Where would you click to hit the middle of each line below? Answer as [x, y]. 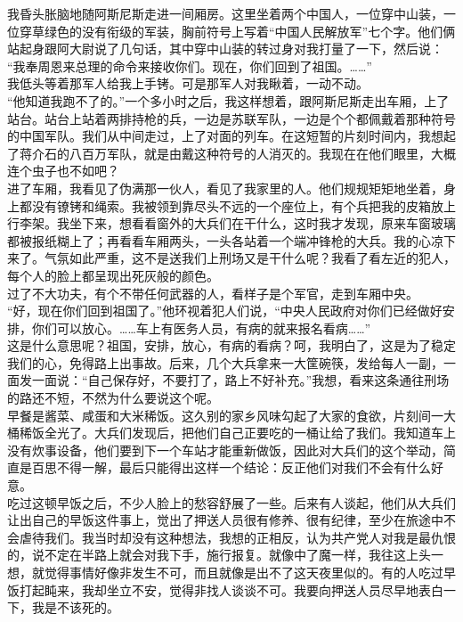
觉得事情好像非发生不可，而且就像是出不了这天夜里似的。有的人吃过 [244, 572]
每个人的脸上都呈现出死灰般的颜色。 [113, 275]
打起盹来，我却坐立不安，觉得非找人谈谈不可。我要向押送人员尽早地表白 [231, 589]
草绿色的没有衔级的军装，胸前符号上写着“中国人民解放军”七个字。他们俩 [244, 31]
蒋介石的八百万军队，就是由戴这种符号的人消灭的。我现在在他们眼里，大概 [237, 153]
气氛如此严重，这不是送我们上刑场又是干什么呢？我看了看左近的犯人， [250, 258]
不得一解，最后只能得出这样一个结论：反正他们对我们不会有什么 [244, 467]
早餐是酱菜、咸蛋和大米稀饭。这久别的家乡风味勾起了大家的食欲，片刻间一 [225, 415]
